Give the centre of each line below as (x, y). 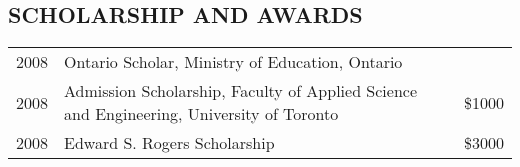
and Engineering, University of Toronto (201, 114)
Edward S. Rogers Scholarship (169, 143)
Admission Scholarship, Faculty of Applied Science (241, 91)
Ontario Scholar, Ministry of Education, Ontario (233, 62)
